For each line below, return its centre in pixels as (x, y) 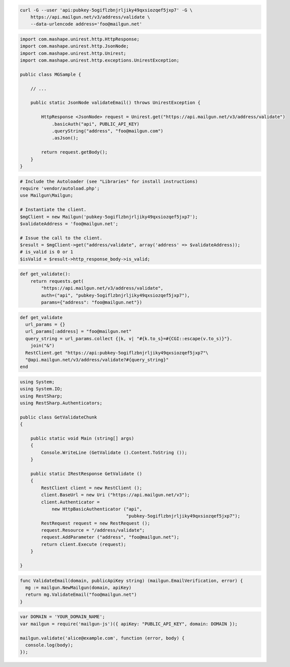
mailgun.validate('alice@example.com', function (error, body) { (102, 638)
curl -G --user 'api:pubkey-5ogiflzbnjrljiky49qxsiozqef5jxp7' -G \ (106, 10)
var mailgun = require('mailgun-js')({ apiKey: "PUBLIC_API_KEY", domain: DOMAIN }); (129, 624)
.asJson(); (65, 138)
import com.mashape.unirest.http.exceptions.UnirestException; (100, 60)
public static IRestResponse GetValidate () (86, 474)
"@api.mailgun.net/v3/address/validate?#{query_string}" (97, 360)
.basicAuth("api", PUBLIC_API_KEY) (95, 124)
